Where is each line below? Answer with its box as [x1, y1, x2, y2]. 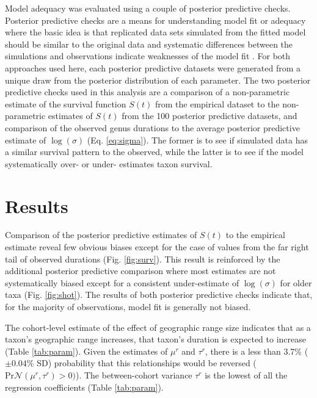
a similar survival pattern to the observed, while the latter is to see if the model [5, 145, 304, 158]
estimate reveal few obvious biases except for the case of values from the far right [5, 241, 309, 253]
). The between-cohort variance [75, 368, 192, 381]
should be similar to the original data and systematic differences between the [5, 37, 293, 50]
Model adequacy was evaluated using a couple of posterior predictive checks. [5, 2, 291, 14]
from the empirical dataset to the [155, 97, 280, 110]
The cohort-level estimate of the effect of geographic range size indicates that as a [5, 320, 311, 333]
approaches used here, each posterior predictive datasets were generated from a [5, 61, 301, 74]
